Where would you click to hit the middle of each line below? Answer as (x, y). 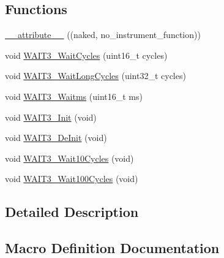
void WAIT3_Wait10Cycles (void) (69, 158)
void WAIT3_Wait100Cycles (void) (72, 179)
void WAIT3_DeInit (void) (56, 138)
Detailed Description (72, 212)
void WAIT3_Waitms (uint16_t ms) (74, 96)
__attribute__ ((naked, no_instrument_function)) (103, 35)
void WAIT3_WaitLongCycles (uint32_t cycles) (95, 76)
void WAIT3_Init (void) (51, 117)
